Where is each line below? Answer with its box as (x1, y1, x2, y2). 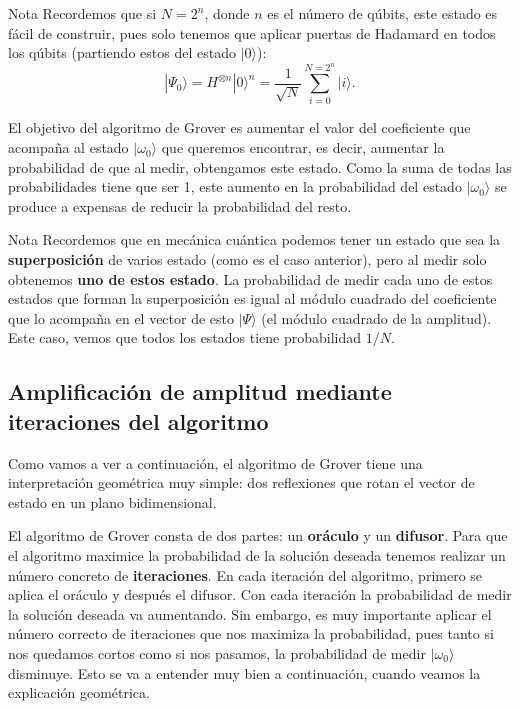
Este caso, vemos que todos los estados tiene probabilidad (8, 327, 362, 348)
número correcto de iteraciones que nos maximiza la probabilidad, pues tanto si (8, 623, 494, 644)
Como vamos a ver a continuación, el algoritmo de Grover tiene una (8, 452, 423, 473)
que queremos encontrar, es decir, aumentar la (161, 137, 445, 158)
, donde (204, 3, 250, 23)
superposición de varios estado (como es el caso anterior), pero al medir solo (8, 249, 487, 270)
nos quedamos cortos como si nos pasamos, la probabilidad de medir (8, 642, 426, 663)
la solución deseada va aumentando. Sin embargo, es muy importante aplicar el (8, 603, 492, 624)
